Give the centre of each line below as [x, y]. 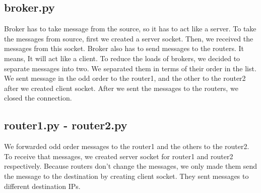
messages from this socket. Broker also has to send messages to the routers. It [124, 48]
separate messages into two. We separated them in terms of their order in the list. [130, 68]
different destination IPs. [42, 186]
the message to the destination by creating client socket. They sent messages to [126, 176]
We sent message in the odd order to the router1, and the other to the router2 [125, 78]
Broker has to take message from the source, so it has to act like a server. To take [130, 29]
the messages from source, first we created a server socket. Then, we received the [129, 38]
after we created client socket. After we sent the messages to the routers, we [121, 88]
